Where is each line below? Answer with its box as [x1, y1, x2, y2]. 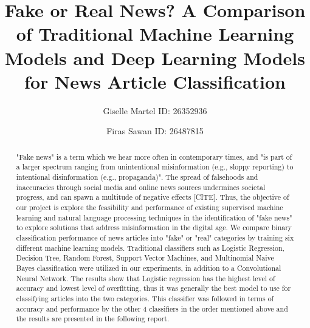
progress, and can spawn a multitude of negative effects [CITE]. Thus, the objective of [16, 192, 289, 202]
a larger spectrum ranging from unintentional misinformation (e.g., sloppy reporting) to [16, 162, 294, 172]
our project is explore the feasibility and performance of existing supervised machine [16, 202, 283, 212]
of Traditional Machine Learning [16, 21, 294, 46]
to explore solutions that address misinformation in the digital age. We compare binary [16, 222, 292, 233]
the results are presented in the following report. [16, 313, 170, 324]
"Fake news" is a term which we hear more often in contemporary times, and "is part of [16, 151, 292, 162]
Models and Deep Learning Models [4, 45, 306, 70]
